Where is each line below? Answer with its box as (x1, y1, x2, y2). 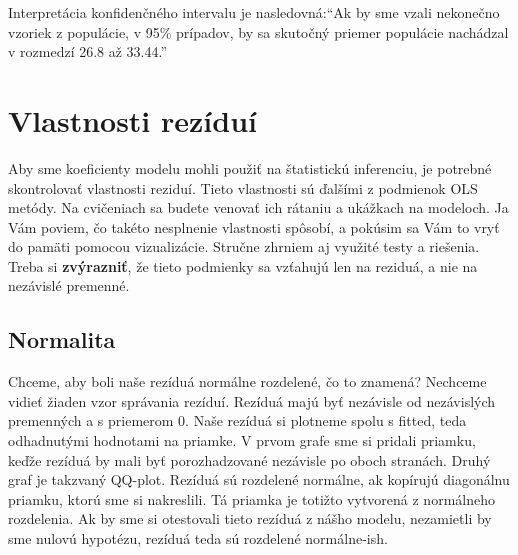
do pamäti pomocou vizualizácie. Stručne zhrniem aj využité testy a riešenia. (8, 236, 480, 257)
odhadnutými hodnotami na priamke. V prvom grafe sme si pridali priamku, (8, 430, 476, 451)
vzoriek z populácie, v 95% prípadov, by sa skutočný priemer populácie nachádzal (8, 21, 509, 42)
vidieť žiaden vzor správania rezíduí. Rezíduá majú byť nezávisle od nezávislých (8, 390, 496, 411)
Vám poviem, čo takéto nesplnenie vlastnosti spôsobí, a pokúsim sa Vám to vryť (8, 216, 500, 237)
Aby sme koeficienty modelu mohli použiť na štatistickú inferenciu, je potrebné (8, 157, 492, 178)
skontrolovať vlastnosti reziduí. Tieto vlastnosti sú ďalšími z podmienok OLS (8, 177, 478, 198)
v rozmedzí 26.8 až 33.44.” (8, 41, 168, 62)
